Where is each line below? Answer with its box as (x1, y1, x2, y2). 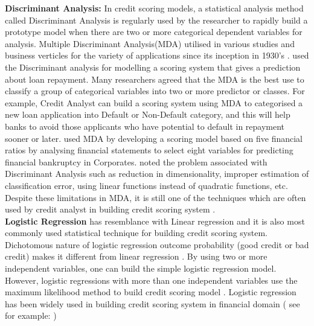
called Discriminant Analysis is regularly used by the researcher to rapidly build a (5, 13, 308, 26)
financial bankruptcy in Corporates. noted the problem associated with (5, 155, 268, 168)
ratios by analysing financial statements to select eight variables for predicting (5, 144, 293, 156)
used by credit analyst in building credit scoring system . (5, 203, 216, 216)
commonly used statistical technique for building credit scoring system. (5, 226, 268, 239)
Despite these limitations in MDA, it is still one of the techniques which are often (5, 191, 306, 203)
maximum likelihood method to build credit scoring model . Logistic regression (5, 286, 296, 298)
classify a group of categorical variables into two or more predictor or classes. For (5, 85, 305, 97)
